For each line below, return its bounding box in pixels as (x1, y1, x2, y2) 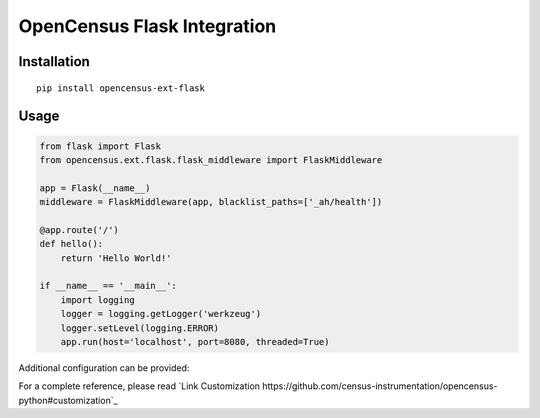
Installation (18, 53, 90, 70)
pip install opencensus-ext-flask (36, 82, 205, 94)
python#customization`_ (18, 394, 119, 406)
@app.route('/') (39, 224, 120, 235)
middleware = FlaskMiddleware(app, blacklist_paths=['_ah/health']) (39, 196, 383, 208)
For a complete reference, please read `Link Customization (18, 380, 260, 392)
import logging (60, 294, 135, 305)
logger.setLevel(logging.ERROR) (60, 322, 220, 334)
